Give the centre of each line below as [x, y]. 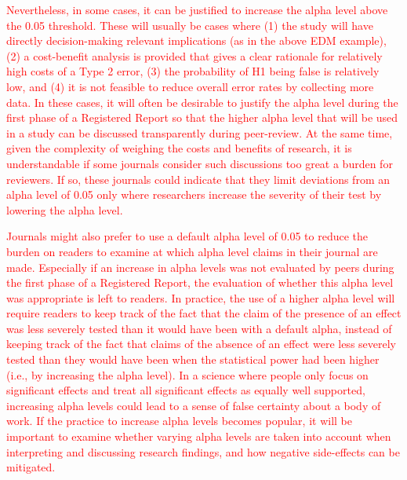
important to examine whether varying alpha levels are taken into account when [199, 436]
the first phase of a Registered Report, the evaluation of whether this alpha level [200, 282]
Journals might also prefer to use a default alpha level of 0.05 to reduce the [187, 236]
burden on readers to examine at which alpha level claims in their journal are [192, 251]
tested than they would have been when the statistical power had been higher [193, 359]
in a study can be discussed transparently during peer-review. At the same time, [200, 132]
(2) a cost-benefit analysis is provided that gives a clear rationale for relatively [194, 55]
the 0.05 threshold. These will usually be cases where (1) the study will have [190, 25]
